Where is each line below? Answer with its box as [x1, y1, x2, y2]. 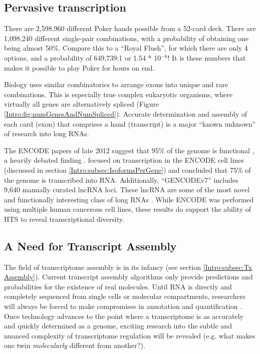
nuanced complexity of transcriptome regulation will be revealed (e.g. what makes [4, 330, 255, 340]
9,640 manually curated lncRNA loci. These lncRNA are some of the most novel [4, 184, 250, 195]
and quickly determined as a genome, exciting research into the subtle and [4, 320, 232, 331]
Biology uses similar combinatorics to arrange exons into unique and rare [4, 79, 228, 90]
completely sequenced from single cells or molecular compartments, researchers [4, 291, 245, 301]
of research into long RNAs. [4, 128, 89, 139]
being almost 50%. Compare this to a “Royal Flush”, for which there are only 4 [4, 43, 248, 53]
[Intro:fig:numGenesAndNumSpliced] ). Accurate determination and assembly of [4, 108, 247, 119]
